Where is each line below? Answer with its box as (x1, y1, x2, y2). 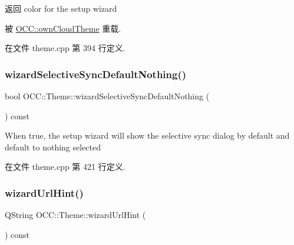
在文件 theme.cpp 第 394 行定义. (5, 42, 125, 54)
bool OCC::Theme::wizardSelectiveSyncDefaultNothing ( (5, 90, 210, 102)
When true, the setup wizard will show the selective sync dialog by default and (5, 129, 290, 142)
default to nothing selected (5, 140, 101, 153)
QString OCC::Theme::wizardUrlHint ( (5, 209, 146, 221)
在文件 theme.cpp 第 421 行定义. (5, 160, 125, 173)
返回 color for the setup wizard (5, 2, 117, 14)
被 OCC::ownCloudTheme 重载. (5, 22, 121, 34)
